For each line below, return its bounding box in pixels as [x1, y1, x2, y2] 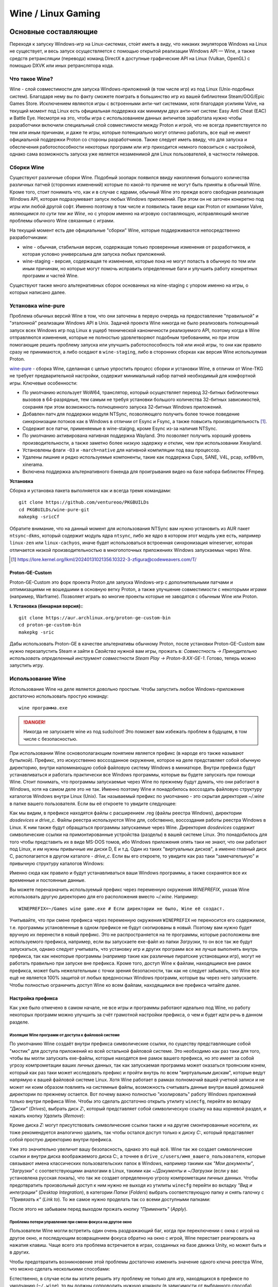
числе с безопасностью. [23, 736, 78, 742]
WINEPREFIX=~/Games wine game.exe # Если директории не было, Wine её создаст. [19, 906, 225, 911]
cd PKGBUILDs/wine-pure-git [19, 507, 90, 512]
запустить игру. [9, 662, 44, 669]
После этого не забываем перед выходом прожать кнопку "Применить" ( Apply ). [9, 1206, 188, 1212]
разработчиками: [9, 234, 48, 240]
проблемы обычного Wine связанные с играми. [9, 218, 115, 224]
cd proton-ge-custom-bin [19, 622, 81, 628]
